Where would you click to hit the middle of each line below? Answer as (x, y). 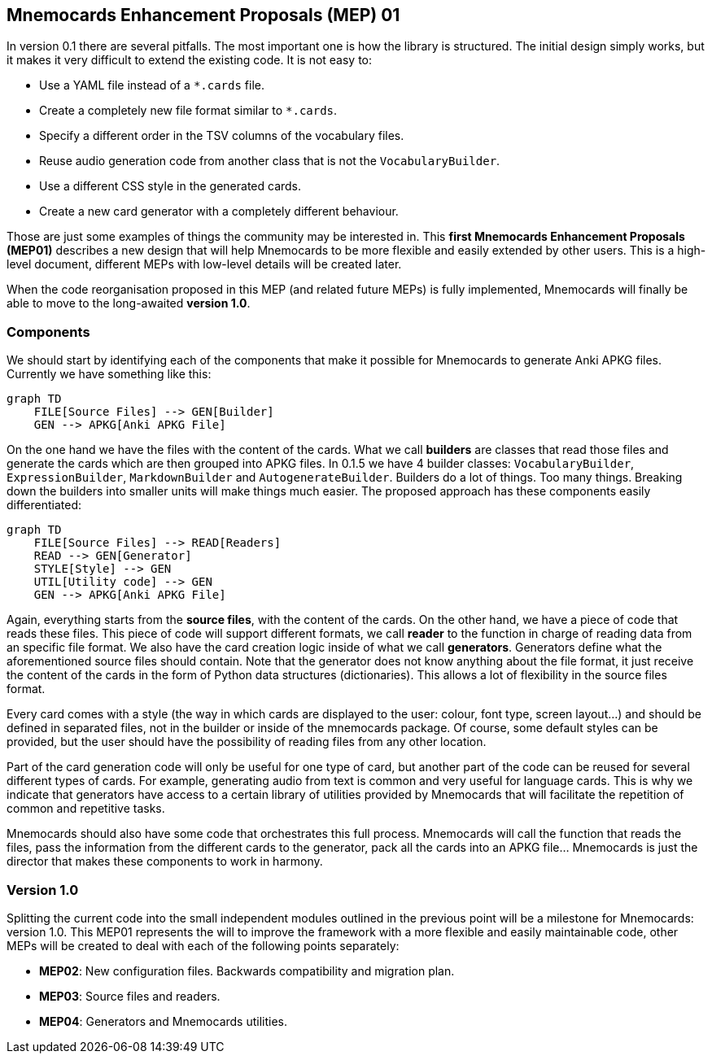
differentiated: (44, 505)
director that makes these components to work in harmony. (165, 862)
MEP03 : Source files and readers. (130, 996)
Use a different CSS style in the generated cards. (170, 186)
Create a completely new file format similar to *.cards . (188, 111)
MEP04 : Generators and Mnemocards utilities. (164, 1021)
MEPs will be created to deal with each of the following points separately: (203, 945)
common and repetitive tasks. (86, 809)
